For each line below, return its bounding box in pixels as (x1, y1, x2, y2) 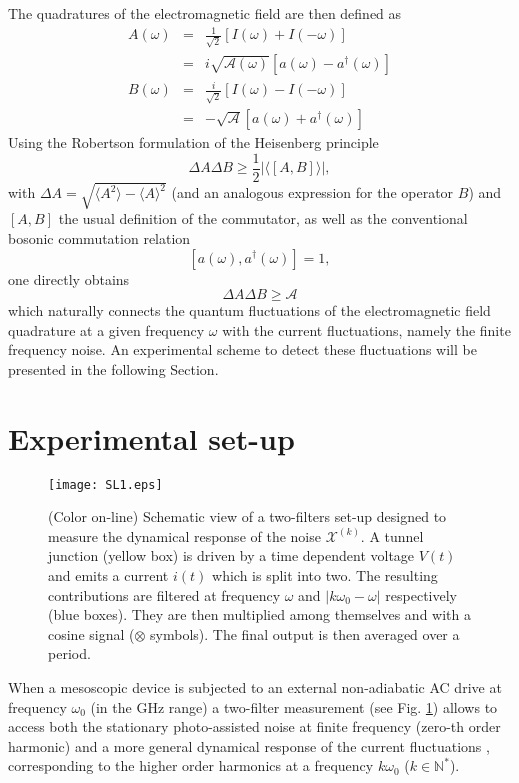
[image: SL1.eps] (48, 477, 163, 492)
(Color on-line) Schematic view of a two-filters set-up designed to (48, 506, 447, 527)
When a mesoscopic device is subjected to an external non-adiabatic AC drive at (8, 677, 502, 698)
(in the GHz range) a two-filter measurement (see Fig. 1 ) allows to (90, 696, 498, 717)
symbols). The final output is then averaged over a (150, 623, 460, 644)
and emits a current (48, 565, 169, 586)
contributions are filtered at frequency (48, 584, 281, 605)
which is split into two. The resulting (212, 565, 438, 586)
